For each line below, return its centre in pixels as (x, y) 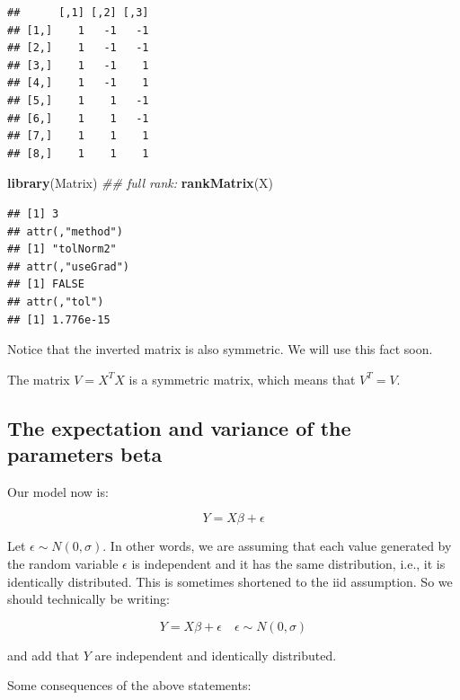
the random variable (63, 564)
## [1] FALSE (46, 284)
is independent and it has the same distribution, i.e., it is (288, 564)
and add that (44, 655)
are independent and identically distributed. (216, 655)
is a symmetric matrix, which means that (242, 379)
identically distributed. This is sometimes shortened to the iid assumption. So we (230, 581)
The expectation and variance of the (179, 427)
